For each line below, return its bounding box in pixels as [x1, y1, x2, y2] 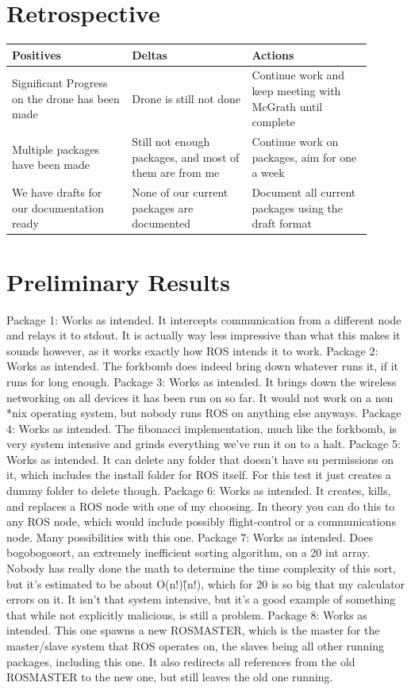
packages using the [252, 199, 343, 216]
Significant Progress [12, 75, 108, 91]
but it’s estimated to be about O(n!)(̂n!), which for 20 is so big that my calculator [6, 575, 405, 592]
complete [252, 113, 295, 130]
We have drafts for [12, 184, 102, 201]
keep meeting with [252, 82, 341, 99]
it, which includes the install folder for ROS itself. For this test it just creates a [6, 466, 391, 483]
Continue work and [252, 67, 345, 83]
